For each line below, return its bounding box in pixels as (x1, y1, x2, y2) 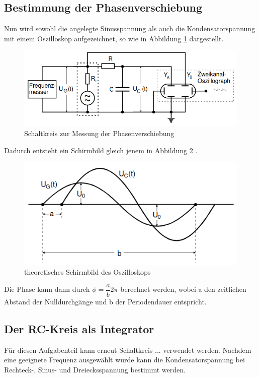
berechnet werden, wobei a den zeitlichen (120, 284, 246, 294)
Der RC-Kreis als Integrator (4, 321, 154, 336)
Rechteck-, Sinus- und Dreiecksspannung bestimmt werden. (4, 364, 186, 374)
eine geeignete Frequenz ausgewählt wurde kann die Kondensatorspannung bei (4, 354, 245, 365)
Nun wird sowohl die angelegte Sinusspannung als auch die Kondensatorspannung (4, 23, 255, 34)
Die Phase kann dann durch (4, 284, 90, 294)
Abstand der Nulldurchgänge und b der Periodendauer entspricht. (4, 296, 207, 306)
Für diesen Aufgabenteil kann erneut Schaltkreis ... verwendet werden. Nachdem (4, 344, 251, 355)
